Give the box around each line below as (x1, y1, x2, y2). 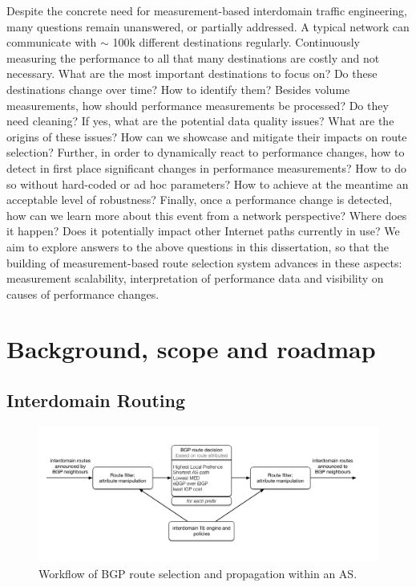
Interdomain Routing (6, 388, 186, 413)
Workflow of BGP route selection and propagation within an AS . (38, 565, 357, 581)
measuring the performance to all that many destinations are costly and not (6, 49, 380, 66)
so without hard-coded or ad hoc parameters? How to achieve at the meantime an (6, 175, 409, 192)
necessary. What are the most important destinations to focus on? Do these (6, 65, 378, 82)
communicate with (6, 34, 97, 51)
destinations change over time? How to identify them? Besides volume (6, 80, 350, 97)
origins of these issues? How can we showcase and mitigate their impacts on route (6, 128, 407, 145)
